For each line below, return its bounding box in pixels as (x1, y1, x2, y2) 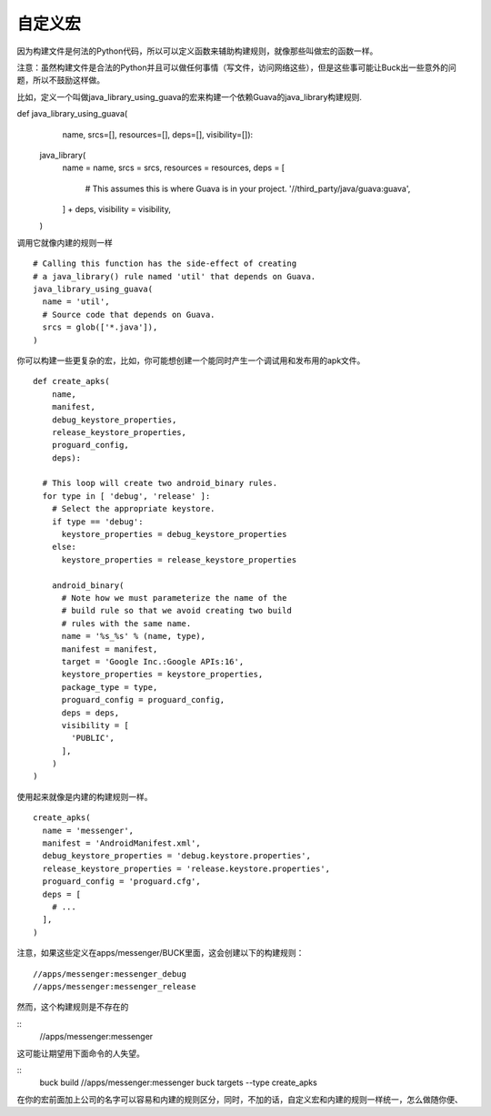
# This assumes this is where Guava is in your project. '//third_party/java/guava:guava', (85, 183, 411, 194)
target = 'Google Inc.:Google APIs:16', (61, 656, 245, 666)
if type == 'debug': (51, 516, 144, 527)
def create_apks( (33, 376, 110, 387)
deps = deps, (61, 707, 120, 718)
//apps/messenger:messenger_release (33, 981, 196, 991)
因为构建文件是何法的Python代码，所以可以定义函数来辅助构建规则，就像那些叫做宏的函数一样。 (16, 46, 378, 56)
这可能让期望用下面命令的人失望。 (16, 1048, 145, 1059)
